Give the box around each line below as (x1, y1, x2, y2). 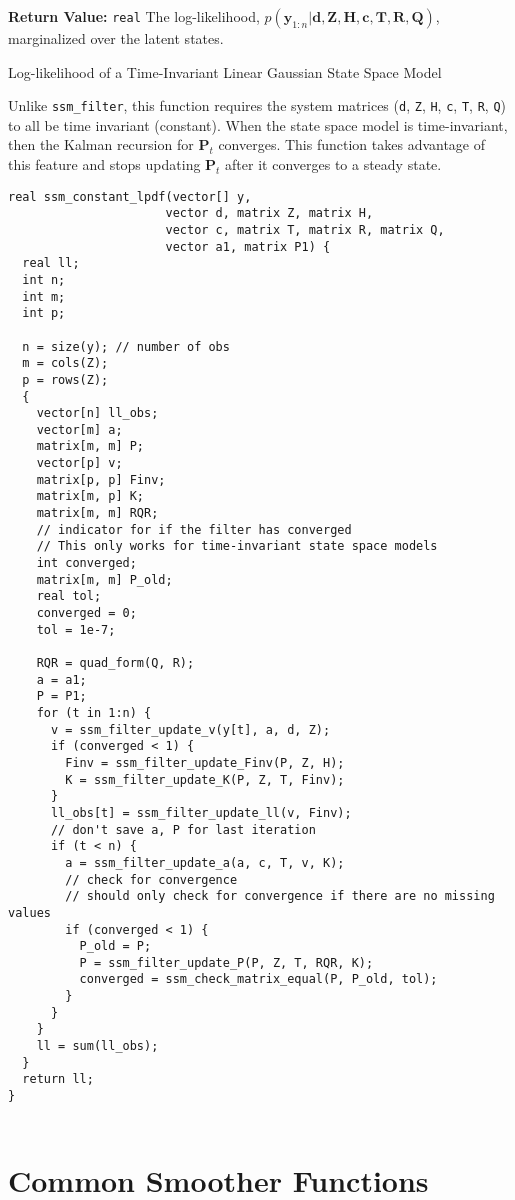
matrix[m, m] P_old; (36, 572, 173, 587)
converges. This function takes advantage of (218, 134, 486, 155)
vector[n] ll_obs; (36, 406, 159, 421)
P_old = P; (79, 939, 152, 954)
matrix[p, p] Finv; (36, 472, 166, 487)
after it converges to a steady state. (225, 154, 442, 175)
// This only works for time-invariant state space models (36, 539, 438, 554)
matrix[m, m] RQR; (36, 506, 159, 521)
